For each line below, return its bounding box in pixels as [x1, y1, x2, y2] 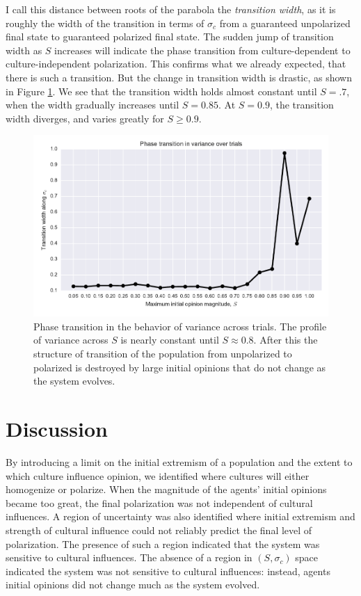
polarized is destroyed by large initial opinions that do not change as [33, 360, 326, 374]
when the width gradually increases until [6, 97, 179, 112]
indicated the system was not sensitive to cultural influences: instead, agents [6, 563, 330, 578]
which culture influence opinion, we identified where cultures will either [6, 468, 310, 483]
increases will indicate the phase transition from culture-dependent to [54, 42, 351, 57]
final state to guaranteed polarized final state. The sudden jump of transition [6, 29, 334, 44]
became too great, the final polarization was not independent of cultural [6, 495, 313, 510]
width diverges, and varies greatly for [6, 111, 164, 125]
